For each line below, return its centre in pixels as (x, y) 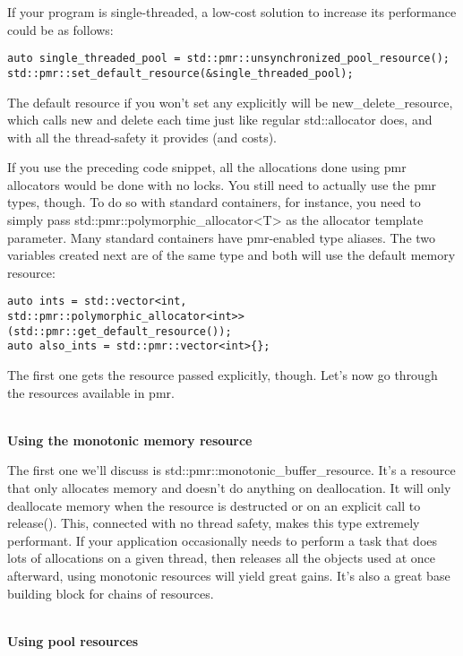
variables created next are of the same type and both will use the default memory (231, 255)
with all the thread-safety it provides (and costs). (142, 137)
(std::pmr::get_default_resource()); (120, 331)
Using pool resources (73, 640)
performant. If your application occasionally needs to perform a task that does (223, 540)
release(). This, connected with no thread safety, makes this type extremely (214, 523)
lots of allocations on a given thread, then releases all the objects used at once (222, 558)
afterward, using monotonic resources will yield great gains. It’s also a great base (229, 575)
